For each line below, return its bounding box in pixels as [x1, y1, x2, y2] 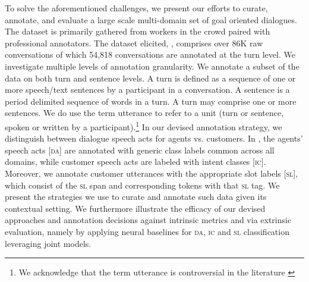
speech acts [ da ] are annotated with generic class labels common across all [5, 143, 275, 156]
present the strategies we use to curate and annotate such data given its [5, 190, 267, 203]
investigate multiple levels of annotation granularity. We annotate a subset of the [5, 59, 299, 72]
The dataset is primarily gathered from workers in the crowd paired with [5, 25, 270, 37]
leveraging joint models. [5, 237, 92, 249]
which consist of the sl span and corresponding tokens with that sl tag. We [5, 178, 280, 191]
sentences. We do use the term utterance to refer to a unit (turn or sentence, [5, 106, 284, 119]
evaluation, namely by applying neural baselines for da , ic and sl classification [5, 225, 289, 237]
